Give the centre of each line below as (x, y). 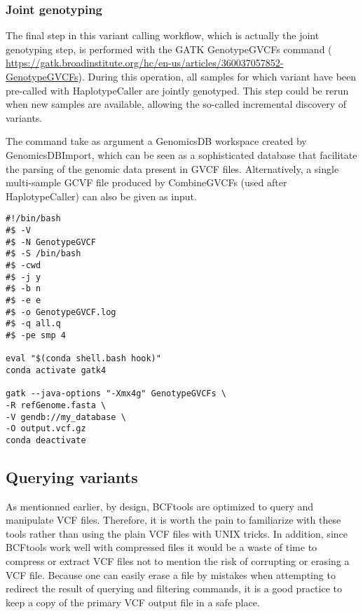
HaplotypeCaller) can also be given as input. (101, 196)
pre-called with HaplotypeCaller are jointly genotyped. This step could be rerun (177, 90)
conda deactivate (46, 440)
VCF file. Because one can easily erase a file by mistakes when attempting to (171, 574)
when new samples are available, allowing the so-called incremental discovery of (176, 104)
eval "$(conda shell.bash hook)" (83, 359)
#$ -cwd (23, 265)
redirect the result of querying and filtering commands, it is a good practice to (174, 588)
